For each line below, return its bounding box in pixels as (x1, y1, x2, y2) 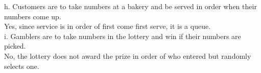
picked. (4, 41, 26, 51)
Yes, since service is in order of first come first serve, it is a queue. (4, 21, 211, 31)
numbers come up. (4, 11, 61, 21)
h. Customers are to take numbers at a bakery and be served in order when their (4, 1, 257, 11)
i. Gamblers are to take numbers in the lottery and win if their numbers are (4, 30, 241, 41)
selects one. (4, 60, 39, 71)
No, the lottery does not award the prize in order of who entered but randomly (4, 50, 251, 61)
